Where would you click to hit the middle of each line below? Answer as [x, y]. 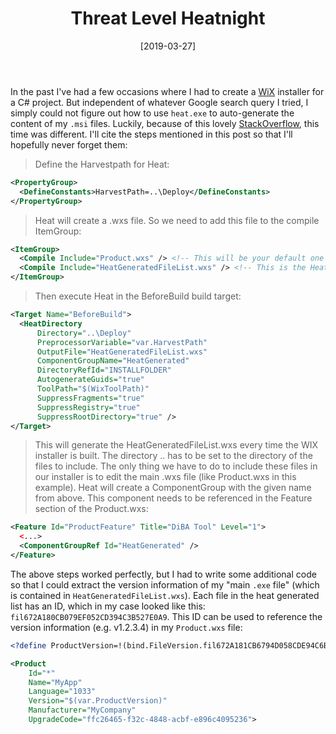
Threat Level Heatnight [168, 18]
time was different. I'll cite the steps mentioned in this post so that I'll [151, 134]
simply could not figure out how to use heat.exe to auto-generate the [152, 113]
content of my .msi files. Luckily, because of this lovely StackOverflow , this [165, 123]
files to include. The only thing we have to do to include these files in [176, 466]
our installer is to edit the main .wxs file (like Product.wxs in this [165, 477]
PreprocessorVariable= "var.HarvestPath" [122, 342]
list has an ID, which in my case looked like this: [108, 606]
